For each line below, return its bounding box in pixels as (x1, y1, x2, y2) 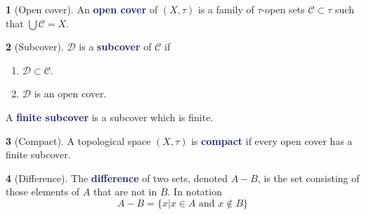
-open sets (261, 2, 305, 16)
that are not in (93, 184, 157, 199)
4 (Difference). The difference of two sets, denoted (6, 170, 228, 185)
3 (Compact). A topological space (6, 133, 151, 148)
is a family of (198, 2, 254, 16)
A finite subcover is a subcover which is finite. (6, 109, 214, 124)
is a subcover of (79, 39, 152, 54)
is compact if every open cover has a (191, 133, 353, 148)
